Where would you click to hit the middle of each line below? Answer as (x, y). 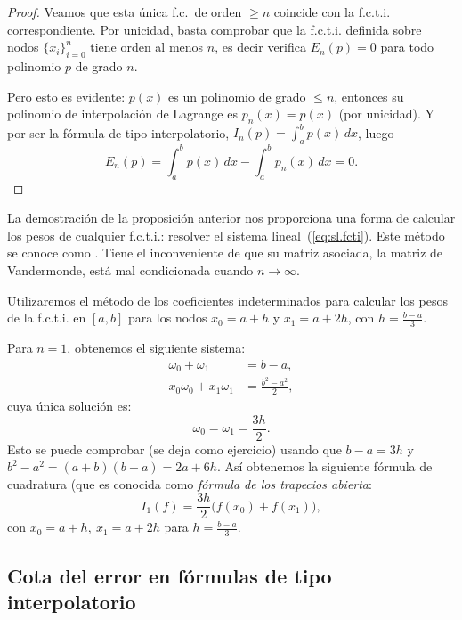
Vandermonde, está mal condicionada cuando (130, 269)
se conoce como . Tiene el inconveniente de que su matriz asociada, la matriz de (225, 253)
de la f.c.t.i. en (47, 318)
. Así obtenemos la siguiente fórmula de (324, 466)
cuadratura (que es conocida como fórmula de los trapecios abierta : (190, 483)
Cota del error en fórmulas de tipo (170, 575)
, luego (376, 132)
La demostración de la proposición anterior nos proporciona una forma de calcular (231, 218)
